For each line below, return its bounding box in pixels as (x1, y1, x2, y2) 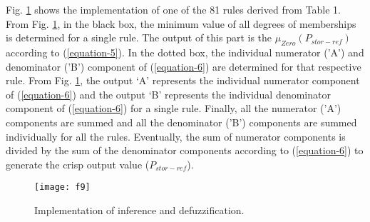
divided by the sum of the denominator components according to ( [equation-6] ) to (6, 143, 364, 158)
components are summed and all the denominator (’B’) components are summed (6, 114, 357, 129)
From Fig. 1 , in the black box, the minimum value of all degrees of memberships (6, 16, 356, 31)
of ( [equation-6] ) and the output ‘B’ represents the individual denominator (6, 86, 331, 101)
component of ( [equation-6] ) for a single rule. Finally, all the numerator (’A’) (6, 101, 341, 116)
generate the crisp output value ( (6, 156, 150, 171)
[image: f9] (34, 182, 91, 193)
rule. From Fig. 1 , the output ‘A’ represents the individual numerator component (6, 73, 360, 88)
